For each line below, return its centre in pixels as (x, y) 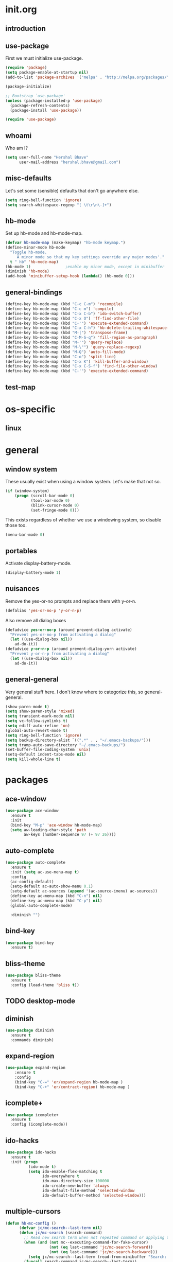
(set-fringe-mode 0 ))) (55, 510)
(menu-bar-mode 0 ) (25, 535)
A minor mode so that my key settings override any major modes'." (91, 257)
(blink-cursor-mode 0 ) (55, 505)
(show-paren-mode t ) (28, 707)
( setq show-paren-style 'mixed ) (40, 711)
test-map (21, 387)
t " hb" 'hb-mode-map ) (34, 262)
